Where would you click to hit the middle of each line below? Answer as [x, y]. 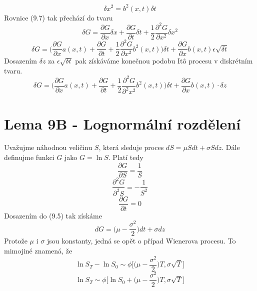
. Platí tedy [126, 157]
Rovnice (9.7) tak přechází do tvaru [58, 17]
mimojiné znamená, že [38, 250]
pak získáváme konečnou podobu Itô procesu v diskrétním [164, 61]
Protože [16, 241]
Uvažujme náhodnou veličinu [48, 147]
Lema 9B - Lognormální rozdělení [122, 123]
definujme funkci [29, 157]
